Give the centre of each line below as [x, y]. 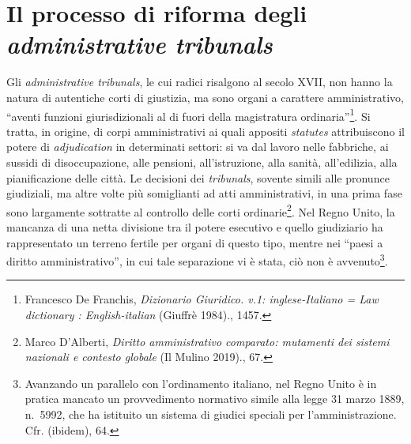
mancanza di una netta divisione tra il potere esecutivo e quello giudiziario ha [195, 226]
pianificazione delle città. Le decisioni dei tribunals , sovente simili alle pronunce [198, 177]
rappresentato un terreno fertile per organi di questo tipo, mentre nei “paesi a [195, 242]
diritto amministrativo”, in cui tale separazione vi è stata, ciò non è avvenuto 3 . [197, 260]
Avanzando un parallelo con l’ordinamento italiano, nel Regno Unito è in [201, 383]
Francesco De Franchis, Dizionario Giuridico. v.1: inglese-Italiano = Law [202, 299]
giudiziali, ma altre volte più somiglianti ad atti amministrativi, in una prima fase [204, 193]
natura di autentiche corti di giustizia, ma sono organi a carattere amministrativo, [205, 97]
